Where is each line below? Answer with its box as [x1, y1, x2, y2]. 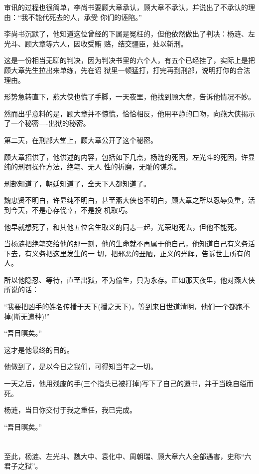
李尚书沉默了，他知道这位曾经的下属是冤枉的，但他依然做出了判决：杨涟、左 [4, 28, 255, 39]
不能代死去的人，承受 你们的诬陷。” [28, 11, 142, 22]
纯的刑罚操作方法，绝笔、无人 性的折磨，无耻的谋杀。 [4, 161, 181, 172]
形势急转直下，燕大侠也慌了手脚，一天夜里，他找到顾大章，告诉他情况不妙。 [4, 91, 255, 102]
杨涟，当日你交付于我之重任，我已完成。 [4, 405, 136, 415]
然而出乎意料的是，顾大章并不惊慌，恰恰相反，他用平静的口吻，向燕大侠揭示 [4, 108, 255, 118]
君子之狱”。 [4, 461, 42, 471]
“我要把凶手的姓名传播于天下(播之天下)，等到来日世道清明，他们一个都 [4, 301, 236, 312]
